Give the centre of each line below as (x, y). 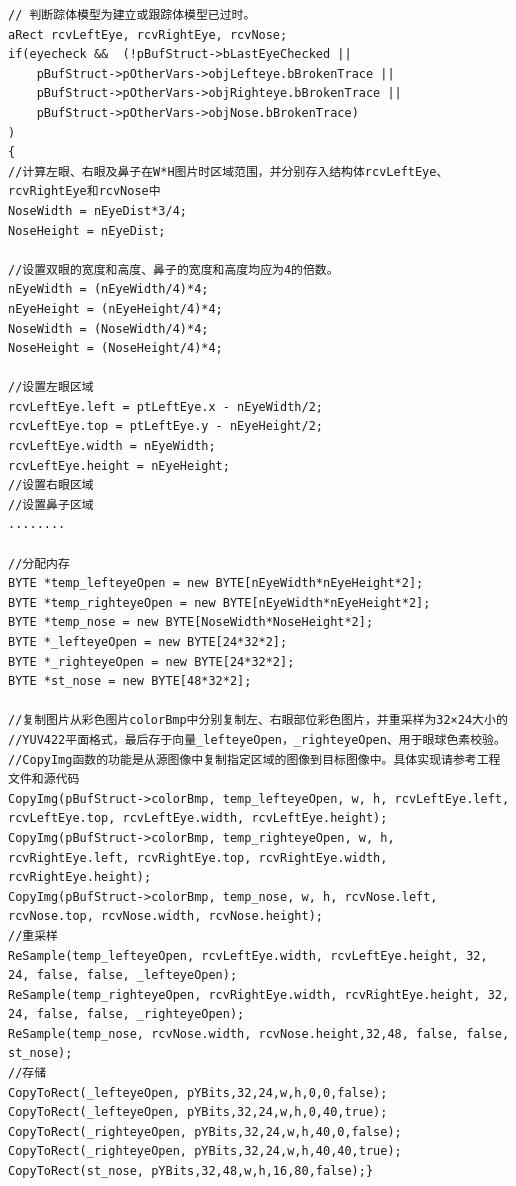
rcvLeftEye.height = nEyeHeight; (119, 465)
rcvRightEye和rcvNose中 (84, 191)
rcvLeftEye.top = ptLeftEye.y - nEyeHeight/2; (165, 426)
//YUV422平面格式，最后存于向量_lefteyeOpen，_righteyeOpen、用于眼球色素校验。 (257, 739)
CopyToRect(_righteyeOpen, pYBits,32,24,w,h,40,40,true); (205, 1151)
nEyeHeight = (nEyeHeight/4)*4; (115, 308)
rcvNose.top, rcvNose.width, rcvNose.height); (165, 916)
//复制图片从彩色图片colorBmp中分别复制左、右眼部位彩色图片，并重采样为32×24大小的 (258, 720)
